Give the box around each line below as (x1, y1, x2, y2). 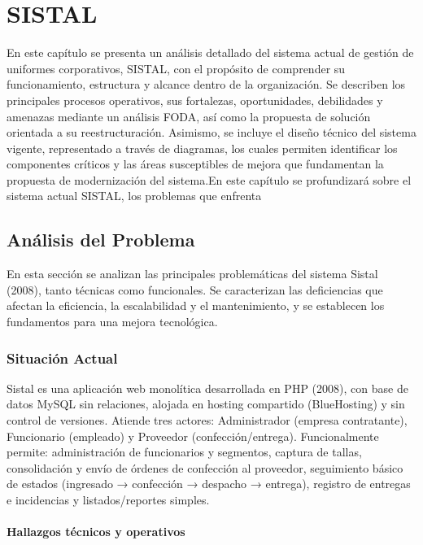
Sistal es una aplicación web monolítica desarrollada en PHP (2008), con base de (7, 379, 408, 396)
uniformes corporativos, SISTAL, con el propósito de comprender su (7, 59, 346, 76)
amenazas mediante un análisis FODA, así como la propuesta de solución (7, 107, 371, 124)
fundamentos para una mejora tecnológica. (7, 313, 218, 330)
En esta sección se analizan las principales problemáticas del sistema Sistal (7, 265, 378, 282)
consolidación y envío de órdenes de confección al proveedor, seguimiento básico (7, 459, 403, 476)
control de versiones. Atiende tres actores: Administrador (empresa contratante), (7, 412, 408, 429)
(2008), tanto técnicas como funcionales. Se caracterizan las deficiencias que (7, 281, 383, 298)
